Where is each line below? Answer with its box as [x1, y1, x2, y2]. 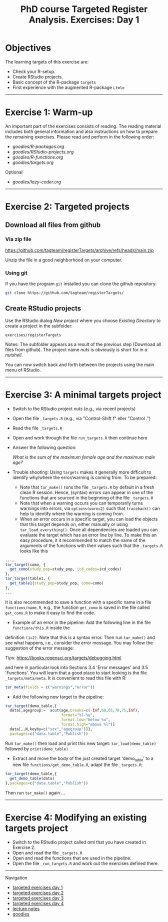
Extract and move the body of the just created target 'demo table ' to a [12, 755, 153, 762]
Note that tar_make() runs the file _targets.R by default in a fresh [19, 484, 155, 490]
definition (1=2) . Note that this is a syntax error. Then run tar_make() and [5, 634, 155, 640]
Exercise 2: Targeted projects [5, 201, 130, 212]
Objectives [5, 42, 51, 53]
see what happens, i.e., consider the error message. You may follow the [5, 639, 153, 645]
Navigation [5, 875, 27, 881]
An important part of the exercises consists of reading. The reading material [5, 123, 161, 129]
